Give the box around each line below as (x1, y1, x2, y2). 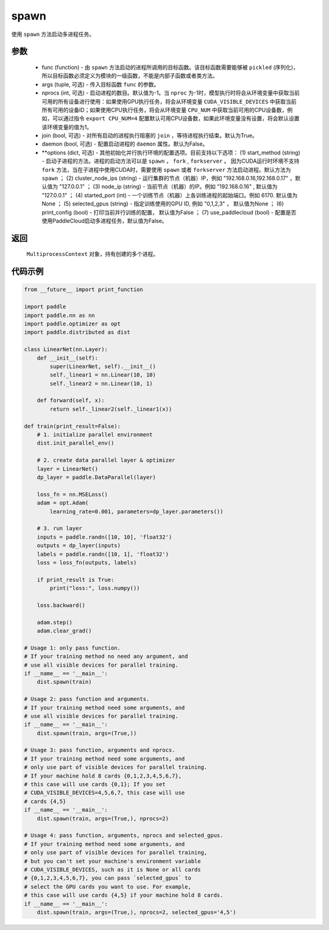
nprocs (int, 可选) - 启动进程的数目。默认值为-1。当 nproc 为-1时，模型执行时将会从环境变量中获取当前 (41, 89, 300, 97)
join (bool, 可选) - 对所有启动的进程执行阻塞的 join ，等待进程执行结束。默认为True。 (41, 132, 258, 140)
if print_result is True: (37, 576, 115, 583)
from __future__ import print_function (24, 286, 143, 293)
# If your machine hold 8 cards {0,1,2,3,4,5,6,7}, (24, 772, 182, 779)
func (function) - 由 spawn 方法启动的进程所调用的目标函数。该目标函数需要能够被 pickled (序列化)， (41, 63, 299, 71)
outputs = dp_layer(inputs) (37, 542, 121, 549)
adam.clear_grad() (37, 628, 92, 634)
